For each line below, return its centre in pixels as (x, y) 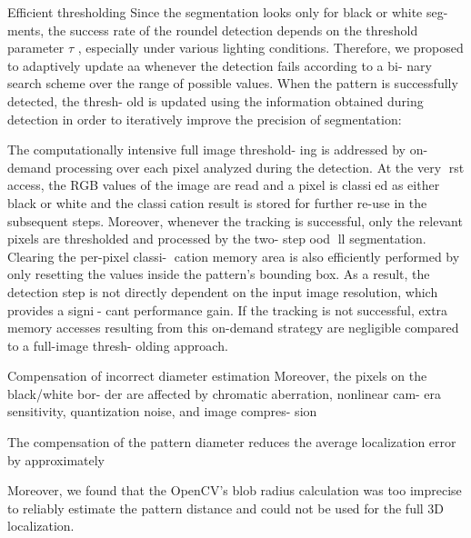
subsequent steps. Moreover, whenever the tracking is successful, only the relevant (235, 220)
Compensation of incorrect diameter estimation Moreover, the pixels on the (217, 376)
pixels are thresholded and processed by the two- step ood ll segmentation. (217, 239)
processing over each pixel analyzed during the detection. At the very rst (260, 167)
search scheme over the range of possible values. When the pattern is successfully (233, 83)
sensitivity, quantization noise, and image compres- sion (162, 411)
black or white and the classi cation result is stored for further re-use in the (217, 202)
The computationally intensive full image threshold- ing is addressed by (206, 149)
